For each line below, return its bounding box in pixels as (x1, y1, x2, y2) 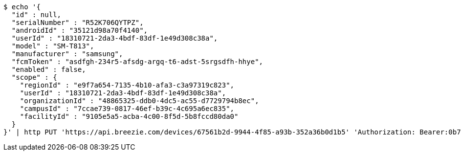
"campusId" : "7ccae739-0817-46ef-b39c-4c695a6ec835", (20, 105, 235, 112)
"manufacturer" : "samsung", (11, 50, 123, 58)
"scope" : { (11, 73, 57, 81)
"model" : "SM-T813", (11, 42, 94, 50)
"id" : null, (11, 11, 62, 19)
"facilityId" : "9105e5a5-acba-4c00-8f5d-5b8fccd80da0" (20, 112, 239, 120)
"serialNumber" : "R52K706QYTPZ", (11, 19, 144, 26)
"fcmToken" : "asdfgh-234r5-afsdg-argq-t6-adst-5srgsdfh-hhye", (11, 58, 263, 66)
